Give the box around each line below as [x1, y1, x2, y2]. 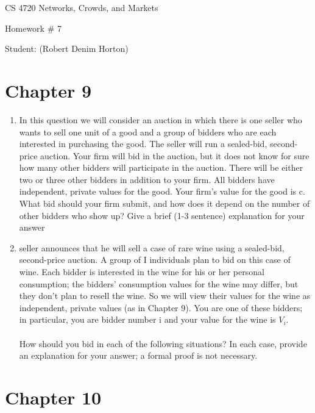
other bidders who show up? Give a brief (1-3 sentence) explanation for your [19, 209, 305, 221]
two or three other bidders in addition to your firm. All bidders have [19, 173, 275, 185]
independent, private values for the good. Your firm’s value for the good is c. [19, 185, 305, 198]
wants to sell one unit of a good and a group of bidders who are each [19, 125, 277, 138]
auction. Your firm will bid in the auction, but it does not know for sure [40, 149, 310, 162]
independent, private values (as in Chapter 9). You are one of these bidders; [19, 301, 303, 314]
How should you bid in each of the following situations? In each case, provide [19, 337, 307, 350]
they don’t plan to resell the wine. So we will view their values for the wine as [19, 289, 311, 302]
